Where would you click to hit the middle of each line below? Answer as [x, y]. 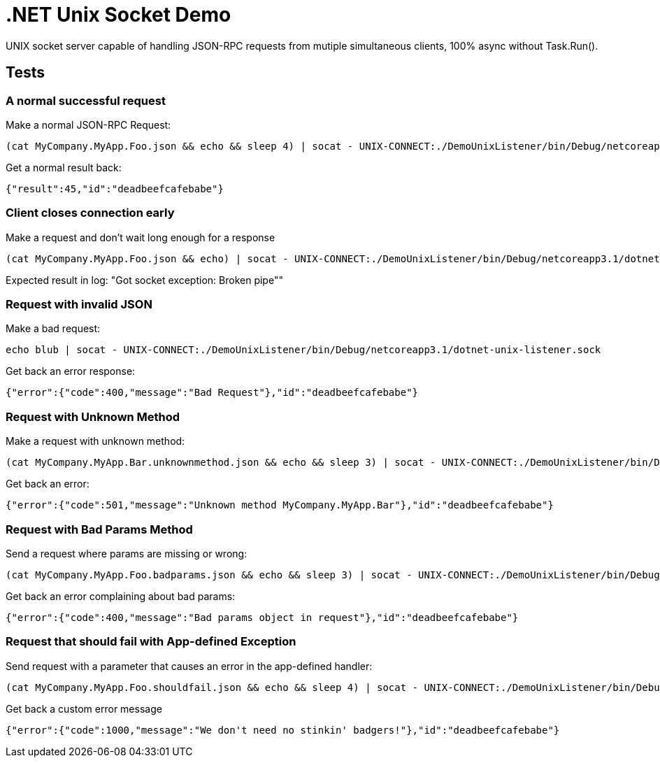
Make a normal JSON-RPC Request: [88, 124]
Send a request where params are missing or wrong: [127, 553]
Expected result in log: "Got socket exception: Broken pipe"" [144, 280]
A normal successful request [86, 100]
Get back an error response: [71, 371]
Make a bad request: [53, 329]
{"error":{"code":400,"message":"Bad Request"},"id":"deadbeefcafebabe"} [212, 393]
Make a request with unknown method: [95, 441]
